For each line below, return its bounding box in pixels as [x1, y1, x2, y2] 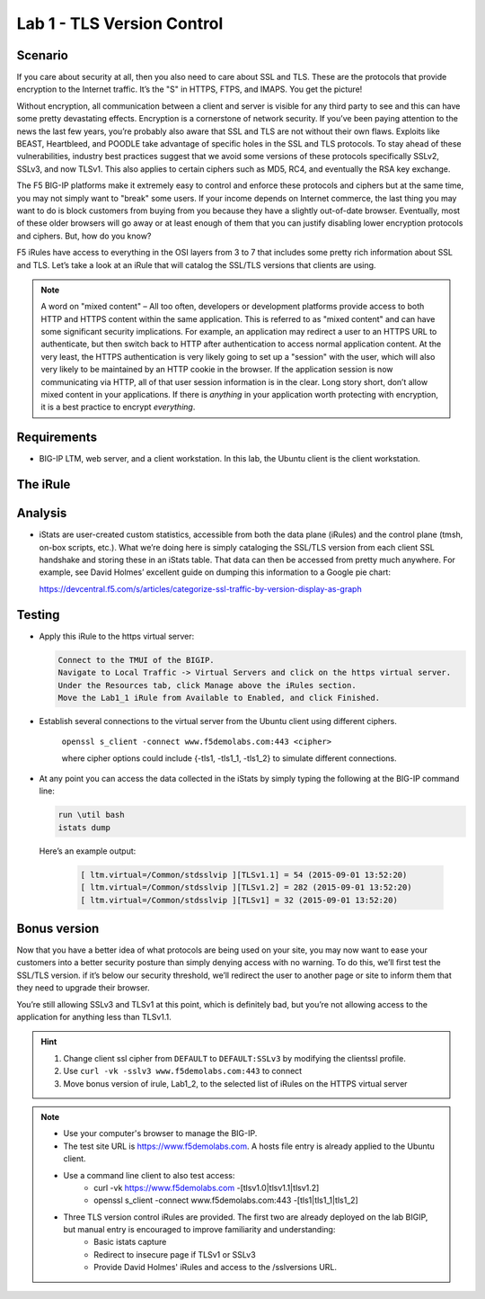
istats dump [57, 822, 111, 832]
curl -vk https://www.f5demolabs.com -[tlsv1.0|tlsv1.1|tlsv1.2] [93, 1182, 320, 1193]
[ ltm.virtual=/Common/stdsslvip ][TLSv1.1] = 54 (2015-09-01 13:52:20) [80, 869, 408, 880]
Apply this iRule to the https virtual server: [39, 631, 195, 641]
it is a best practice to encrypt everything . [40, 401, 196, 413]
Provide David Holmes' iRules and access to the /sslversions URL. [93, 1262, 337, 1273]
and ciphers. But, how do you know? [16, 230, 152, 241]
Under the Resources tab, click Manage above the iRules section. [57, 680, 357, 690]
